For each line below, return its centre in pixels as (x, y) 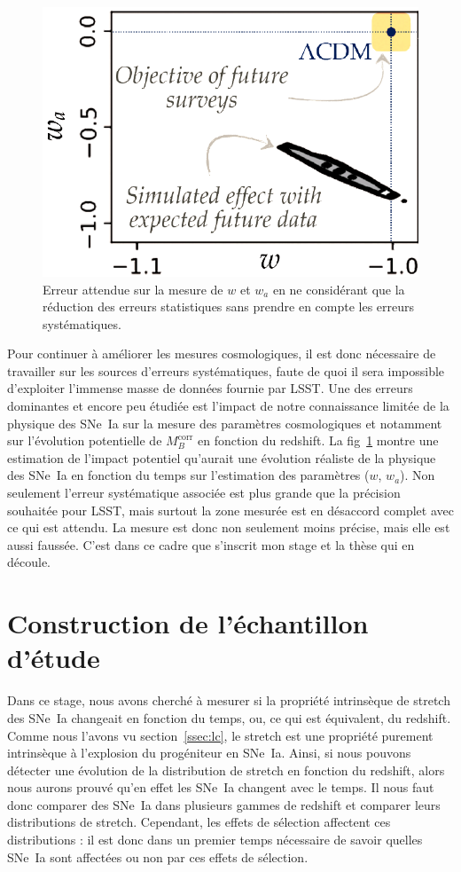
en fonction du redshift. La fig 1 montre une (318, 440)
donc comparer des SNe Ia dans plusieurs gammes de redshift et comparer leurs (224, 804)
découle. (29, 562)
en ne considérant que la (339, 289)
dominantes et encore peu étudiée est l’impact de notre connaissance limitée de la (228, 406)
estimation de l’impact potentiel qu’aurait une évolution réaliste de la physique (222, 457)
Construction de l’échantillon (188, 623)
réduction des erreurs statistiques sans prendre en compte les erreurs (229, 306)
